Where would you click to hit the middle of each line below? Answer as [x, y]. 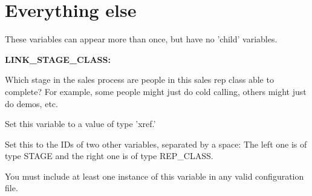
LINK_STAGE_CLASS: [58, 59]
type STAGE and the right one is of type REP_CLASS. [109, 156]
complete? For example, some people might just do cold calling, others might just [156, 91]
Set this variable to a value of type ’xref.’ [80, 124]
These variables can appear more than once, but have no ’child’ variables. [141, 39]
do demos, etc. [31, 103]
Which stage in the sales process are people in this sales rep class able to [139, 80]
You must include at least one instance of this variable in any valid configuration [154, 176]
